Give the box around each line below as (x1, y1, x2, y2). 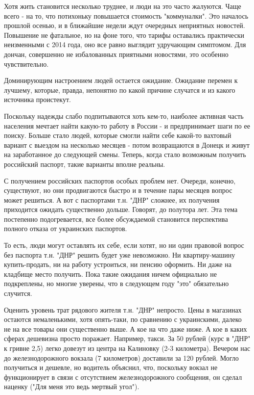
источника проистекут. (4, 94, 71, 105)
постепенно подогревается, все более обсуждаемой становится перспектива (4, 213, 228, 224)
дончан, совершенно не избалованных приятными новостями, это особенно (4, 49, 229, 59)
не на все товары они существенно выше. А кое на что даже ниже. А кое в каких (4, 323, 247, 334)
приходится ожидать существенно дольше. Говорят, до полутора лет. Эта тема (4, 204, 238, 214)
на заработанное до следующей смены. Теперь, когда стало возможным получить (4, 149, 246, 159)
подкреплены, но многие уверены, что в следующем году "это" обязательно (4, 278, 229, 289)
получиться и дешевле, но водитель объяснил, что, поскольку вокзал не (4, 362, 218, 372)
